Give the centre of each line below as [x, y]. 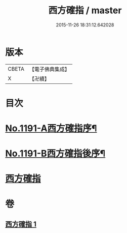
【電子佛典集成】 [49, 69]
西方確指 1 [21, 224]
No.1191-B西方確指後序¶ [55, 154]
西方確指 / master [85, 10]
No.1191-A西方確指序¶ [51, 128]
